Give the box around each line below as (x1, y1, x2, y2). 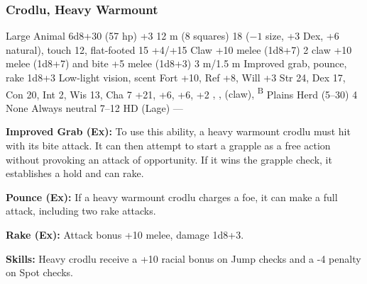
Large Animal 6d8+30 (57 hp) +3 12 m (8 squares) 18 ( (6, 28, 250, 43)
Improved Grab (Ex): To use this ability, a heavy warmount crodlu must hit (6, 124, 351, 139)
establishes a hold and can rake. (6, 166, 144, 181)
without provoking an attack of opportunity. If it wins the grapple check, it (6, 152, 332, 166)
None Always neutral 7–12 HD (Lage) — (6, 100, 183, 115)
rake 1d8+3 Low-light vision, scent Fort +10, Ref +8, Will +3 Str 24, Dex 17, (6, 70, 346, 84)
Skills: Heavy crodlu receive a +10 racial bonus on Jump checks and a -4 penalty (6, 251, 361, 266)
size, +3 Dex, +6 (265, 28, 339, 43)
